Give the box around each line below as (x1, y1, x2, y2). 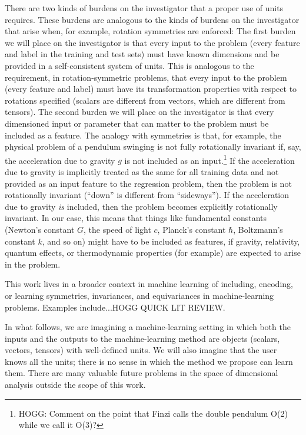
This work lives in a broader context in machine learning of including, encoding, (5, 278, 293, 290)
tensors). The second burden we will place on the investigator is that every (5, 106, 274, 118)
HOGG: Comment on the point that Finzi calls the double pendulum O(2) (18, 407, 288, 419)
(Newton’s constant (5, 223, 75, 235)
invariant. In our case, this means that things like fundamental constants (5, 212, 267, 224)
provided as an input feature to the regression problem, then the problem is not (5, 177, 292, 189)
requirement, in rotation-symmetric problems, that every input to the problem (5, 71, 287, 83)
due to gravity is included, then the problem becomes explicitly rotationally (5, 200, 278, 212)
